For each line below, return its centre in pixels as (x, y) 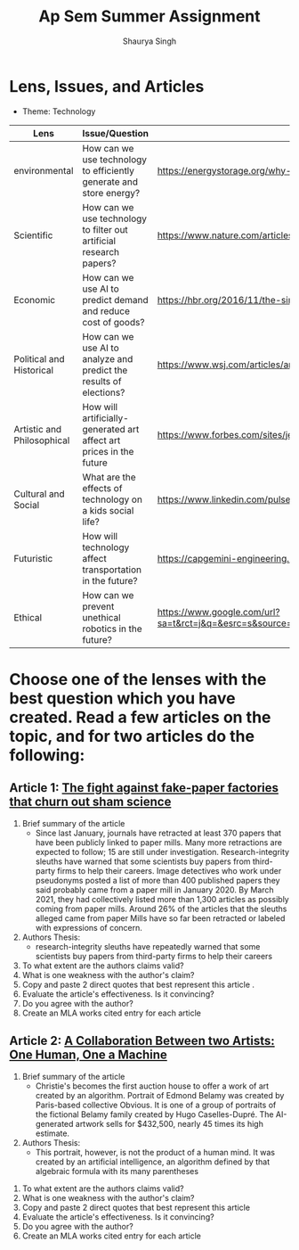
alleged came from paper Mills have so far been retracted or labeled (160, 918)
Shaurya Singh (149, 41)
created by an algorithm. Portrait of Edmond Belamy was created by (160, 1095)
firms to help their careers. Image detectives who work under (170, 870)
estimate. (52, 1133)
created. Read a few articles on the (140, 717)
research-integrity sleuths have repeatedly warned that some (148, 946)
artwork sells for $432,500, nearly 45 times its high (170, 1123)
